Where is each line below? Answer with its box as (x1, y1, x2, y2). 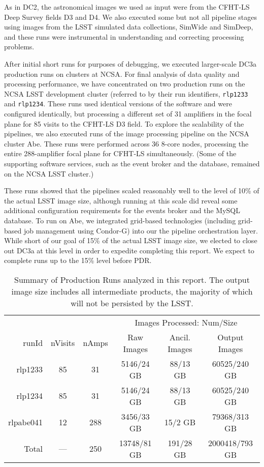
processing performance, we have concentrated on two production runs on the (4, 78, 245, 89)
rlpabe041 (8, 416, 43, 428)
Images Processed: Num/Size (135, 316, 238, 328)
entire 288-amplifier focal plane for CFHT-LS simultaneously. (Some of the (4, 148, 237, 159)
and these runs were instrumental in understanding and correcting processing (4, 31, 244, 42)
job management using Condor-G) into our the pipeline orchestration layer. (23, 225, 258, 236)
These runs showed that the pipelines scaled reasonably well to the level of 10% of (4, 185, 259, 196)
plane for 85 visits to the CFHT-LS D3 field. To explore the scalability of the (4, 118, 244, 129)
